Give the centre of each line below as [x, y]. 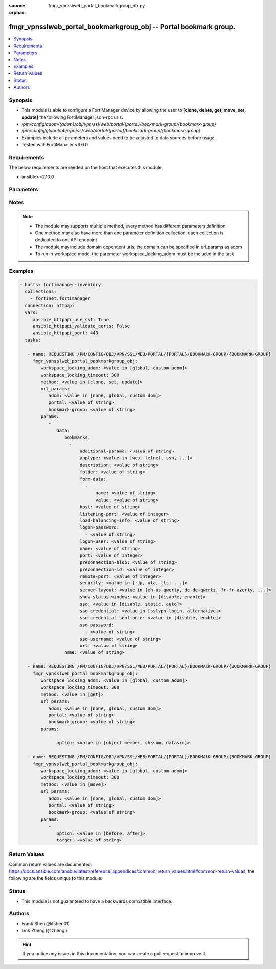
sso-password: [97, 625]
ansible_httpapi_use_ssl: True [71, 319]
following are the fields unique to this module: [56, 878]
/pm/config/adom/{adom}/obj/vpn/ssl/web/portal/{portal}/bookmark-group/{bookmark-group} [119, 124]
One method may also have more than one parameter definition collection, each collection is [129, 233]
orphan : [18, 13]
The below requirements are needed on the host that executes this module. [86, 167]
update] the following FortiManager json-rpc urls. [72, 117]
